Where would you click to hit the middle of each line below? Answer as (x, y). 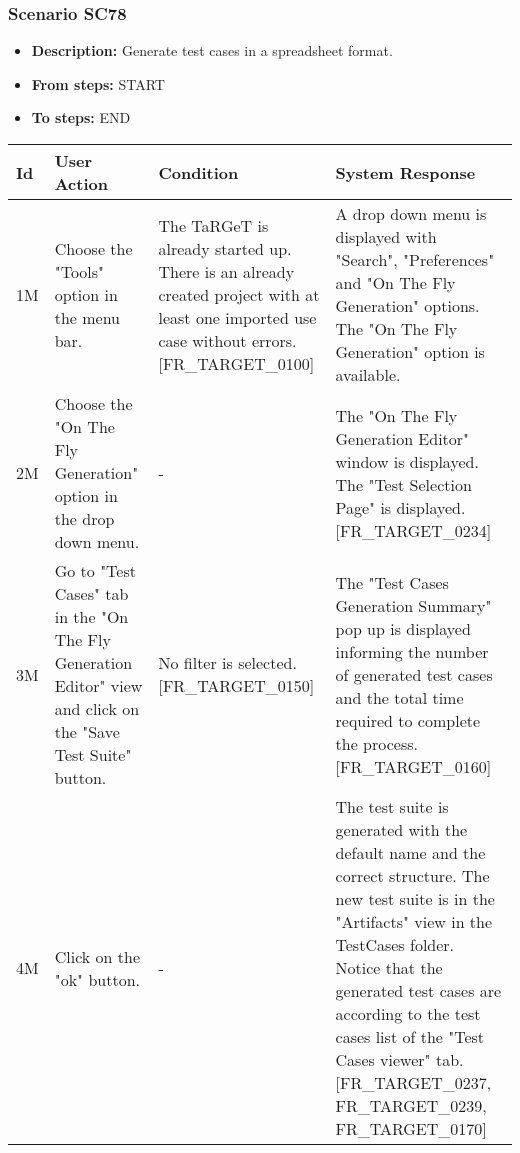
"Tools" (79, 271)
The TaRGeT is (213, 225)
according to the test (408, 1013)
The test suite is (392, 806)
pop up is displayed (403, 628)
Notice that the (389, 967)
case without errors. (227, 340)
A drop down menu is (411, 213)
